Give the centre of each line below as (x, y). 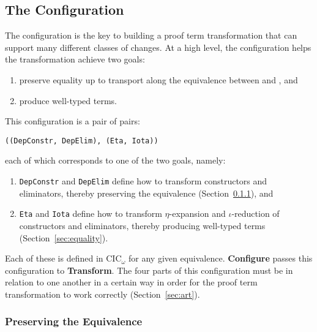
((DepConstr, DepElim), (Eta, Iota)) (82, 141)
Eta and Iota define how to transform (91, 213)
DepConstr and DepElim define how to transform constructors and (143, 181)
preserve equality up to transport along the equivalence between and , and (158, 79)
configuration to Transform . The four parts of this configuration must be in (149, 270)
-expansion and (197, 213)
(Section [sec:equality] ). (64, 237)
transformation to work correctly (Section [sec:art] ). (103, 294)
